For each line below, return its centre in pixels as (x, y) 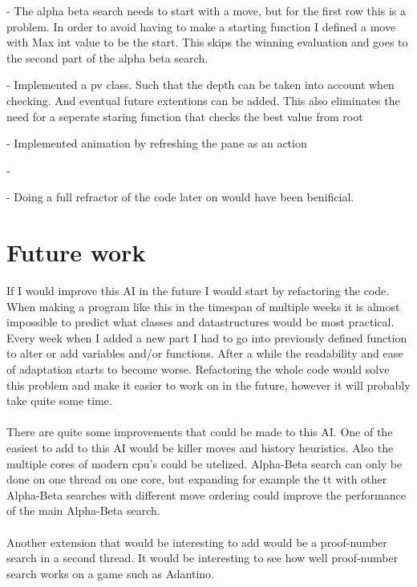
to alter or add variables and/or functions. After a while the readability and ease (205, 353)
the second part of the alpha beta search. (107, 57)
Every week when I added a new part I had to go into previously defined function (207, 337)
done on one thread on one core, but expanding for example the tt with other (197, 479)
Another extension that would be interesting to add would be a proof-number (197, 542)
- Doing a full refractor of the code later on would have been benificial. (180, 197)
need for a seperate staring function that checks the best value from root (185, 116)
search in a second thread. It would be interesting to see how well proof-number (202, 558)
